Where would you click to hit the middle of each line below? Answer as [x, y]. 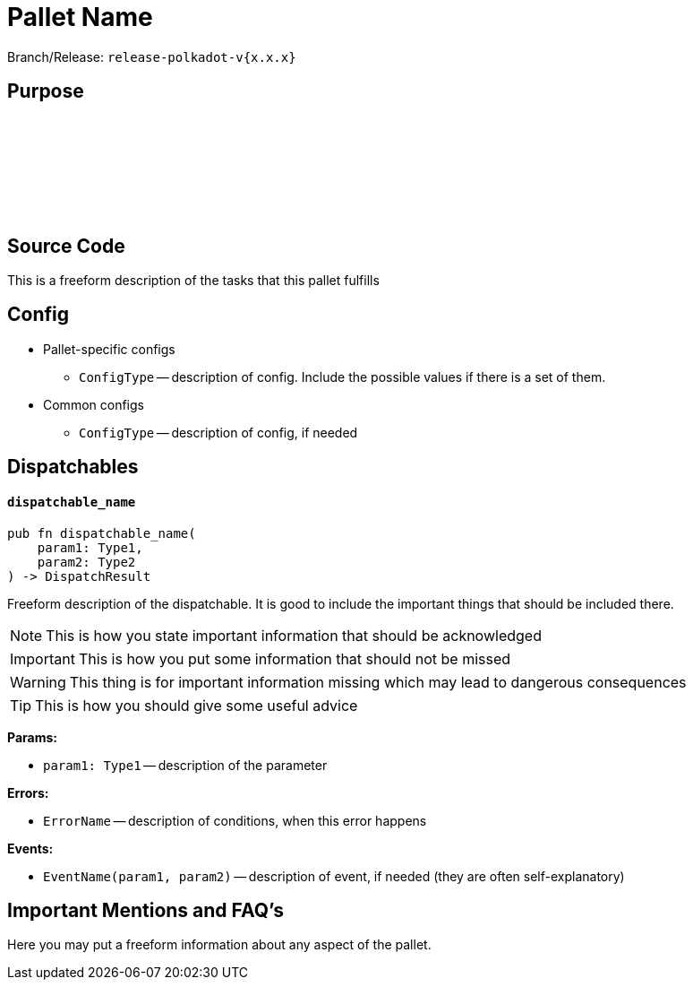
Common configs [94, 404]
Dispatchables [73, 467]
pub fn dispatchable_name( [102, 533]
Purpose [46, 91]
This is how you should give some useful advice [197, 705]
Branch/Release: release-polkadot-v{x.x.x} [152, 56]
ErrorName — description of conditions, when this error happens [235, 820]
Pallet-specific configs [109, 349]
